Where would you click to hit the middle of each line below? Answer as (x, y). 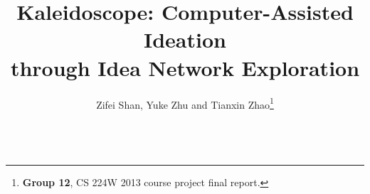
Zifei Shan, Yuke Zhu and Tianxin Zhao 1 (185, 103)
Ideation (185, 39)
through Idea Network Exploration (185, 67)
